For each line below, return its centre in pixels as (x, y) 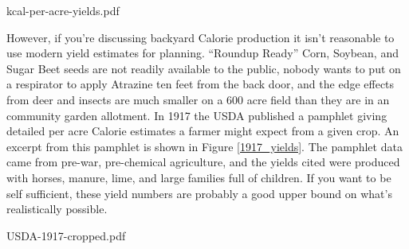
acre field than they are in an (318, 99)
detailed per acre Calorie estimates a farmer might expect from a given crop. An (203, 131)
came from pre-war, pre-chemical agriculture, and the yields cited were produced (203, 162)
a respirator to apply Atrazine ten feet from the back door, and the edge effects (201, 84)
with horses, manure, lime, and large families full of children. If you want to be (199, 177)
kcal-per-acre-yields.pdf (63, 10)
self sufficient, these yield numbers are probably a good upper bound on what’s (199, 193)
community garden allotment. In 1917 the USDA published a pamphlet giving (197, 115)
